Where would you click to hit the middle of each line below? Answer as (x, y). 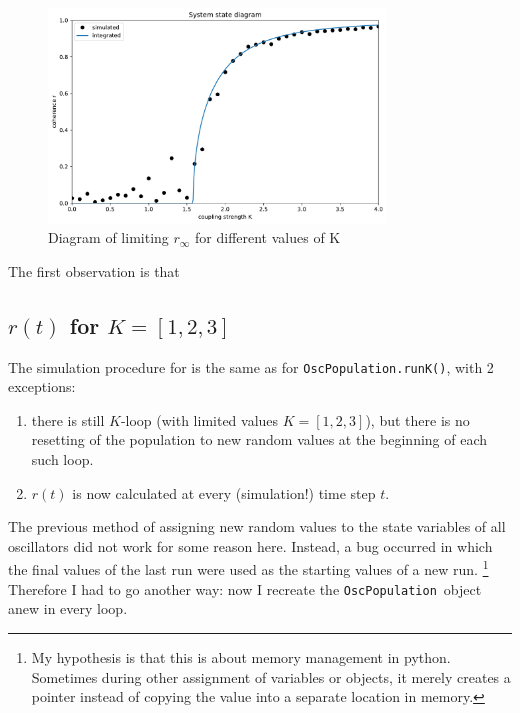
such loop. (62, 459)
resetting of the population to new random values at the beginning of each (259, 439)
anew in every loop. (68, 608)
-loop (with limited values (199, 419)
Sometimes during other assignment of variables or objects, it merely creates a (271, 676)
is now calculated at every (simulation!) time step (224, 492)
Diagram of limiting (108, 237)
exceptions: (42, 386)
